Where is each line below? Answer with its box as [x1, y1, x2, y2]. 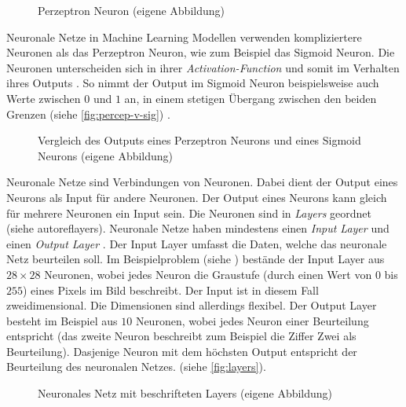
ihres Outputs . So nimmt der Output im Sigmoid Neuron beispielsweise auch [6, 75, 379, 91]
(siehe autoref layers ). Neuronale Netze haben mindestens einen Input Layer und [6, 220, 390, 236]
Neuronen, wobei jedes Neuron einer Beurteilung [135, 312, 369, 328]
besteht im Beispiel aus [6, 312, 118, 328]
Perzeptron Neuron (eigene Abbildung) [38, 2, 225, 18]
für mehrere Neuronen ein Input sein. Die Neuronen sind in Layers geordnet [6, 204, 372, 221]
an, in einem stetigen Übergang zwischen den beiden [124, 90, 377, 106]
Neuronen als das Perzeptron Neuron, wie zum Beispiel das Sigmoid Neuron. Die [6, 44, 395, 60]
